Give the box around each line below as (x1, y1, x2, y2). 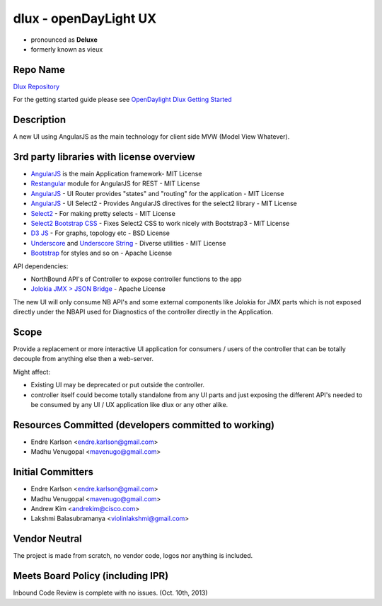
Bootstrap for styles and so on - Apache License (30, 248, 173, 258)
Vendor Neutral (13, 533, 83, 545)
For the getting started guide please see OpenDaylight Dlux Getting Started (13, 96, 233, 104)
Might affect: (13, 367, 51, 376)
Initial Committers (13, 466, 94, 478)
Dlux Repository (13, 82, 60, 91)
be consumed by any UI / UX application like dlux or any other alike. (30, 400, 228, 408)
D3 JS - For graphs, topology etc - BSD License (30, 229, 170, 237)
